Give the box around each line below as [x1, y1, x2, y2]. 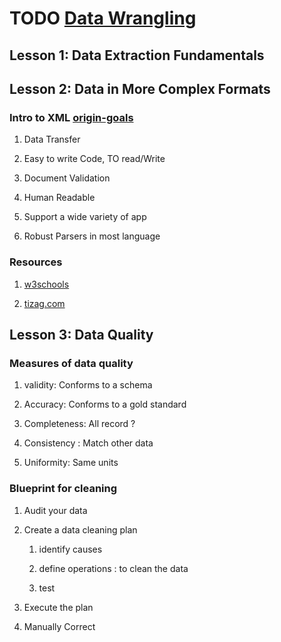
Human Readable [23, 192, 96, 204]
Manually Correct [23, 620, 96, 632]
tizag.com [23, 297, 66, 309]
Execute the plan [23, 601, 94, 613]
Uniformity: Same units [23, 457, 119, 469]
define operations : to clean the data [38, 562, 189, 574]
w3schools [23, 278, 70, 290]
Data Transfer [23, 133, 81, 146]
